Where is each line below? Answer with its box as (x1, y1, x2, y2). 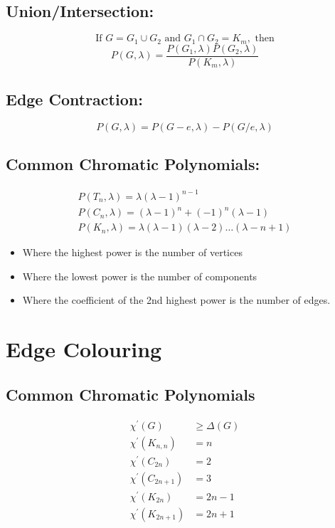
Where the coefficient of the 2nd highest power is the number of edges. (22, 292, 331, 307)
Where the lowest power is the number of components (22, 268, 257, 283)
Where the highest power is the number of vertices (22, 245, 243, 260)
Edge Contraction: (6, 88, 143, 110)
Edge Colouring (6, 334, 162, 364)
